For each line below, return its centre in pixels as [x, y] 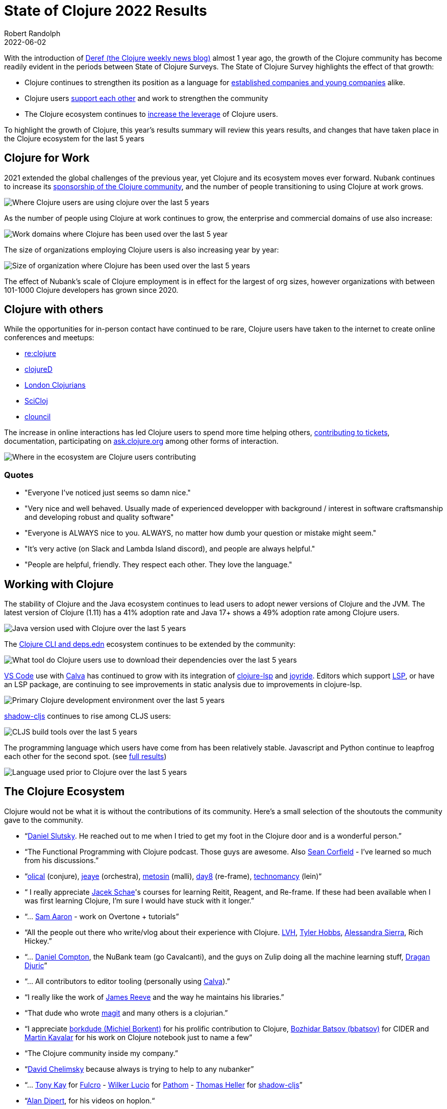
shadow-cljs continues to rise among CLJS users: [88, 716]
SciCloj [36, 401]
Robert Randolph [32, 33]
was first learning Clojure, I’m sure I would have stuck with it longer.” [139, 900]
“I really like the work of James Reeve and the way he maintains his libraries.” [154, 997]
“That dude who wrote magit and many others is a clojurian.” [126, 1013]
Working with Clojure [59, 584]
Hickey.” [38, 941]
